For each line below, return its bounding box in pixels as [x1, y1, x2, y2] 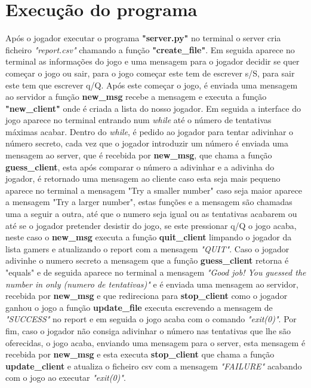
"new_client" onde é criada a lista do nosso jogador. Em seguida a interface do [5, 102, 301, 114]
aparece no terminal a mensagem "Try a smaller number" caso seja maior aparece [5, 184, 303, 196]
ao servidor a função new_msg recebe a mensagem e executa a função [5, 90, 267, 103]
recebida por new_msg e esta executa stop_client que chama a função [5, 348, 275, 360]
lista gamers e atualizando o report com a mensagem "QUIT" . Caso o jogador [5, 242, 290, 255]
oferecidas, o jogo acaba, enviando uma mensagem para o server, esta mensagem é [5, 336, 306, 349]
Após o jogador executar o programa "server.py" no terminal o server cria [5, 32, 281, 44]
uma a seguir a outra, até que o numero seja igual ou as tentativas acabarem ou [5, 207, 297, 220]
